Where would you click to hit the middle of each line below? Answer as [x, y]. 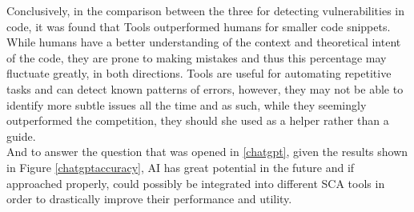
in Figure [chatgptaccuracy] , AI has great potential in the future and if [181, 167]
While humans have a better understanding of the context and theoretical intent [204, 42]
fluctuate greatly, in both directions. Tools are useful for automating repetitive [199, 73]
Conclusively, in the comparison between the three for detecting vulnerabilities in [206, 10]
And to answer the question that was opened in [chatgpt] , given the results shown [207, 152]
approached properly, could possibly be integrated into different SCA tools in [196, 183]
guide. [21, 136]
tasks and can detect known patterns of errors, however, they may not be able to [205, 88]
